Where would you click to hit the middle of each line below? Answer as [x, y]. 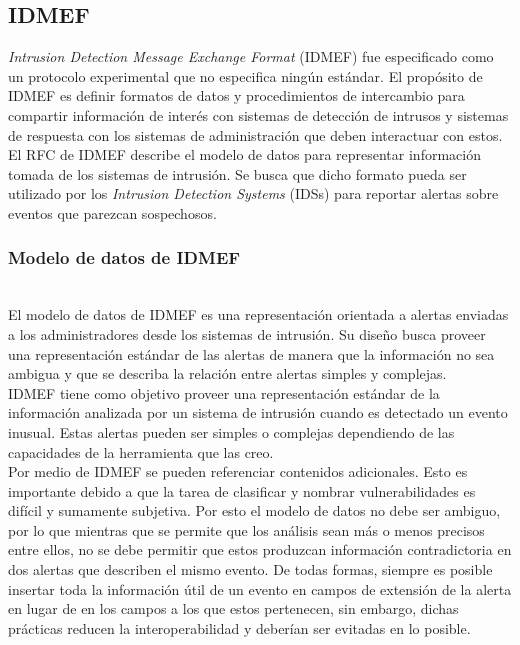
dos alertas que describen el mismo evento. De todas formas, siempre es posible [250, 569]
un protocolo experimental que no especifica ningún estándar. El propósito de [245, 75]
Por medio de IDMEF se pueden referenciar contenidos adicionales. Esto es [238, 471]
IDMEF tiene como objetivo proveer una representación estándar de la [224, 392]
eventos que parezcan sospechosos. [112, 212]
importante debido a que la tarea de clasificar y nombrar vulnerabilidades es [242, 490]
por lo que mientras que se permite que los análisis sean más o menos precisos [246, 529]
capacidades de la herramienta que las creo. [141, 451]
